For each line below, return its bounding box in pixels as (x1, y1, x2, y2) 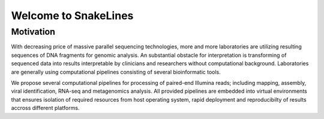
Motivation (11, 26, 56, 37)
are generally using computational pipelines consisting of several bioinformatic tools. (11, 68, 221, 75)
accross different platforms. (11, 105, 80, 112)
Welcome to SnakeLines (11, 9, 134, 22)
